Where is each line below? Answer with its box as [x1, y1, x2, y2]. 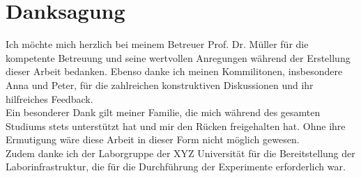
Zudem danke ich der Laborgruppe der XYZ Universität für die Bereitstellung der [6, 145, 355, 160]
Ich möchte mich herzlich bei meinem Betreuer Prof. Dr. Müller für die [6, 37, 309, 51]
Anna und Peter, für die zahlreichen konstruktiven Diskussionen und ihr [6, 77, 314, 92]
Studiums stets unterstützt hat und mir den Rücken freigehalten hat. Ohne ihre [6, 118, 346, 133]
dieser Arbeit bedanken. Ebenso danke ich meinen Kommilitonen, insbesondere [6, 64, 343, 79]
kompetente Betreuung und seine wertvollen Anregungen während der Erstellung [6, 50, 351, 65]
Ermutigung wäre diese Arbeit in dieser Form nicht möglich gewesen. [6, 132, 300, 147]
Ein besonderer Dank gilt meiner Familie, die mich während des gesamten [6, 105, 321, 120]
